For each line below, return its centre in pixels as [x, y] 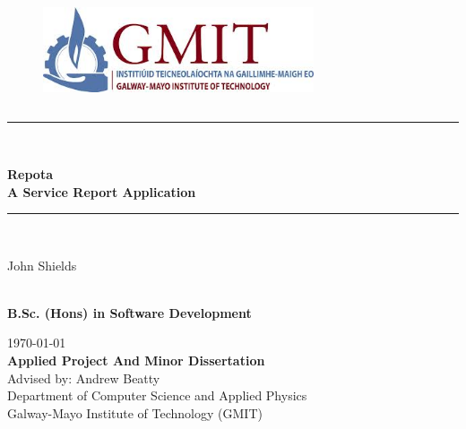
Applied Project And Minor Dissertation [136, 360]
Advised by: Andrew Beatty [84, 378]
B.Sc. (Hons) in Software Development [129, 312]
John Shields [42, 265]
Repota [30, 173]
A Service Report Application [102, 191]
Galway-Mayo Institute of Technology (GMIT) [135, 412]
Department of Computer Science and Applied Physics [157, 395]
